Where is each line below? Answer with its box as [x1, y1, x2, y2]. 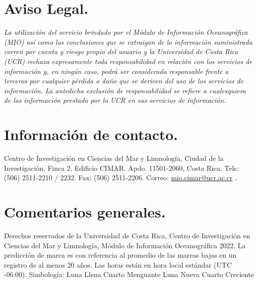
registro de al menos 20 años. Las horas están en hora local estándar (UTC [4, 259, 232, 270]
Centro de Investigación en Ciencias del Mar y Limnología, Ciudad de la [4, 153, 224, 163]
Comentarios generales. [4, 201, 166, 221]
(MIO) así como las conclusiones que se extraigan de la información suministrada [4, 36, 253, 47]
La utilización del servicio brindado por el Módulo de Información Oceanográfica [4, 27, 248, 37]
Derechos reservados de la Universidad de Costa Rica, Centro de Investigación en [4, 230, 251, 240]
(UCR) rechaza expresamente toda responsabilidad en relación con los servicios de [4, 56, 253, 66]
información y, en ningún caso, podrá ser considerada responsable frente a [4, 66, 229, 76]
